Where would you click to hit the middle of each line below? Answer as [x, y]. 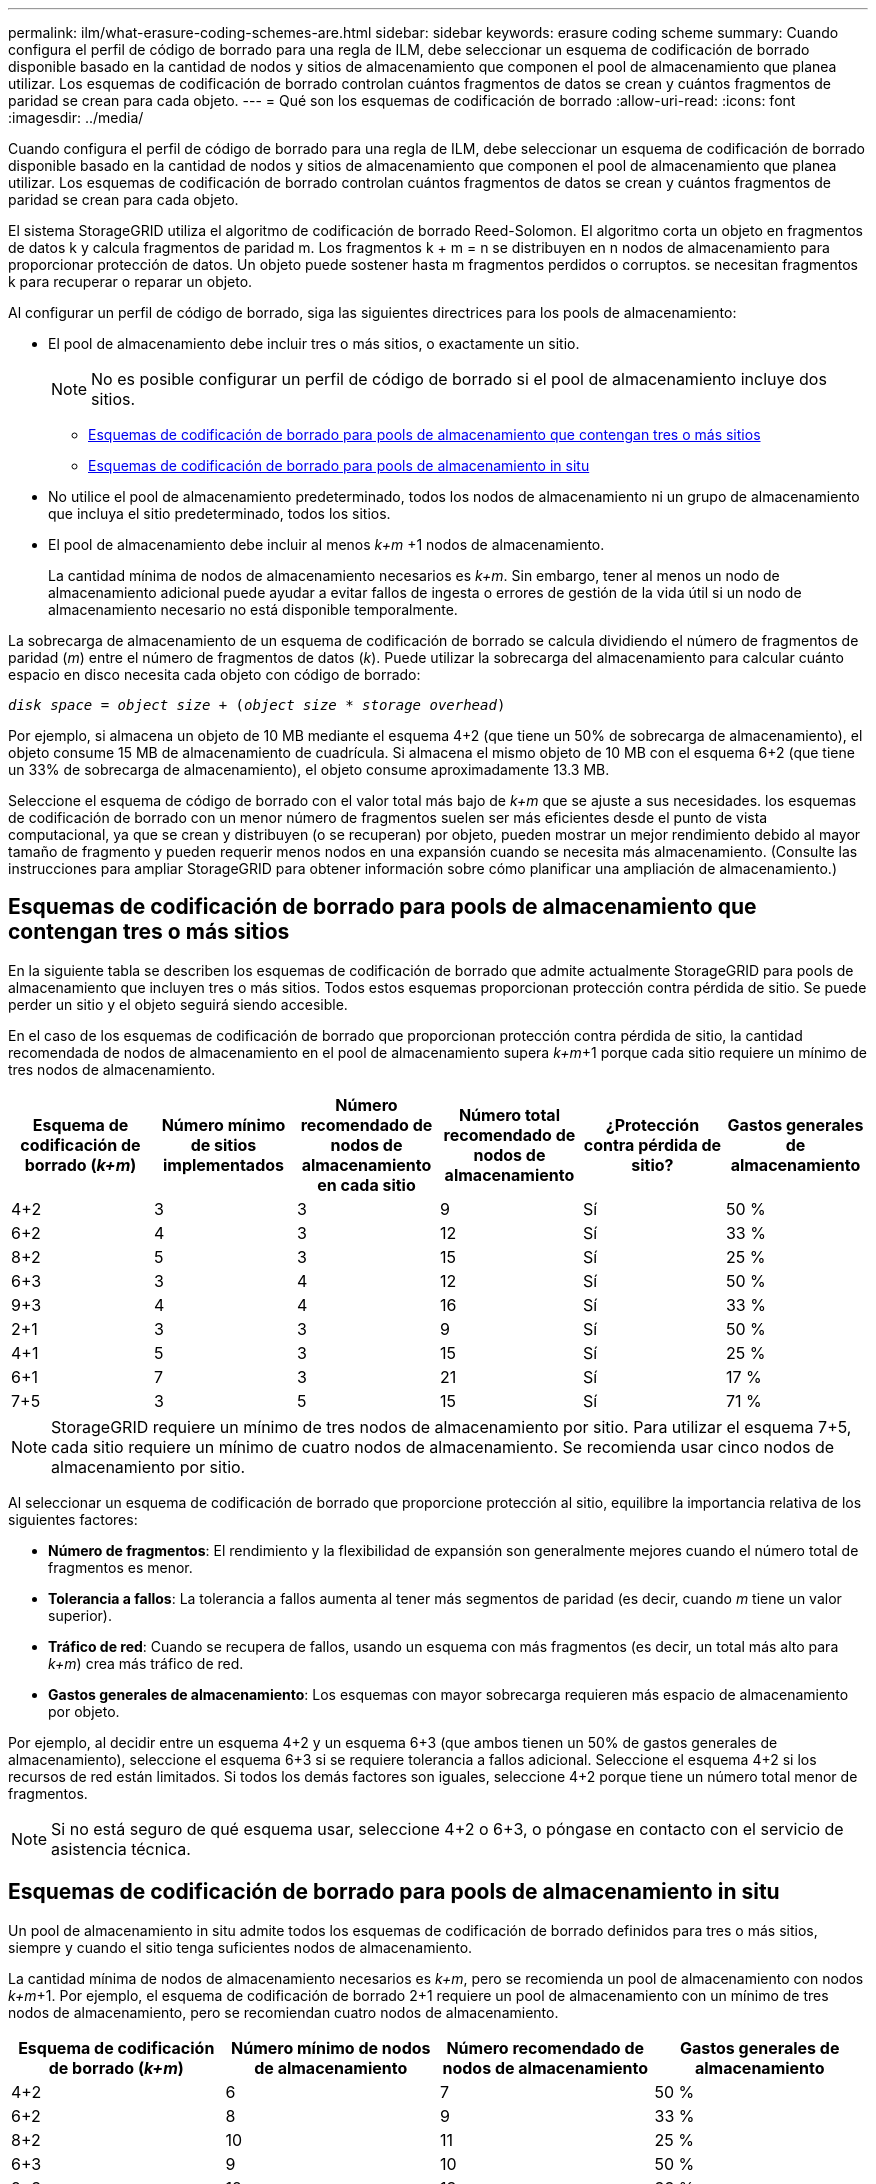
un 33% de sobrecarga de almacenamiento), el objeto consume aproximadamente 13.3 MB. [309, 769]
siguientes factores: [73, 1519]
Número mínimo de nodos [331, 2047]
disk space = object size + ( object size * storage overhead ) [257, 705]
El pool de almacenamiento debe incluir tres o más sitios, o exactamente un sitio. [314, 343]
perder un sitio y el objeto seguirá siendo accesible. [178, 1004]
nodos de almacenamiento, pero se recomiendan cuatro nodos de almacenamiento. [283, 2012]
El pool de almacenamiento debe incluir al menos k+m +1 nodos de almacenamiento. [326, 544]
